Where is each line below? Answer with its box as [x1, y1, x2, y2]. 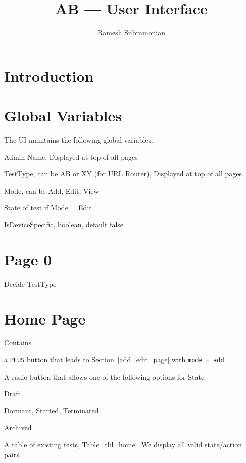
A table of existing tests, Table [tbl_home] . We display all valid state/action [4, 439, 242, 450]
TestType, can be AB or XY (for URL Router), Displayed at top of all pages [4, 168, 242, 179]
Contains [4, 337, 32, 348]
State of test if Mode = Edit [4, 202, 92, 213]
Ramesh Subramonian [97, 27, 166, 38]
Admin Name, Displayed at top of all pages [4, 151, 138, 162]
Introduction [4, 65, 94, 86]
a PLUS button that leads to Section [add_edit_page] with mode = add [4, 354, 224, 365]
